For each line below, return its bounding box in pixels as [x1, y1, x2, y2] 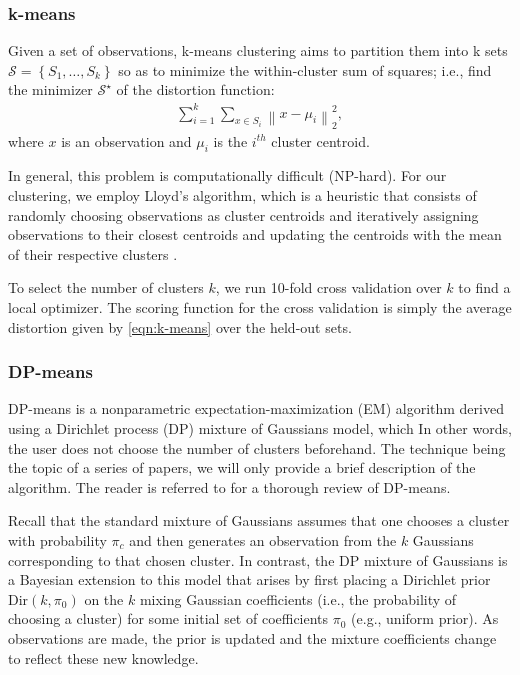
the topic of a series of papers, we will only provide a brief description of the [8, 457, 476, 478]
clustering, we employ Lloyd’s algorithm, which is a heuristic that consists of [8, 185, 477, 206]
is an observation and [61, 130, 192, 151]
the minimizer [8, 79, 93, 100]
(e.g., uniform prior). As [351, 608, 499, 629]
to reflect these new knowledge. [8, 647, 199, 668]
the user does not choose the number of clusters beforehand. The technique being [8, 437, 506, 458]
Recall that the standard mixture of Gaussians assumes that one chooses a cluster [8, 510, 510, 531]
